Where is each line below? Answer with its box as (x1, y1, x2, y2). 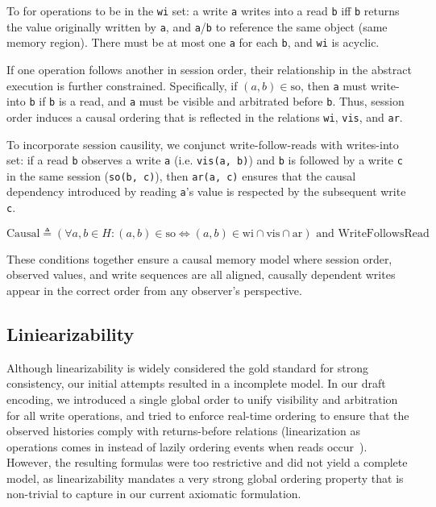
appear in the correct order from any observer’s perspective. (6, 281, 302, 298)
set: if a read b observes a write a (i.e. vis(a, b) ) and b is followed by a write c (6, 152, 403, 168)
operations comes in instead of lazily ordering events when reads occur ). (6, 438, 367, 455)
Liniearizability (6, 321, 135, 346)
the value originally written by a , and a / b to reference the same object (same (6, 18, 388, 35)
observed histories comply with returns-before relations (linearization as (6, 422, 361, 439)
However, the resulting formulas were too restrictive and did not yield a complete (6, 454, 408, 471)
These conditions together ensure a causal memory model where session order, (6, 250, 392, 267)
